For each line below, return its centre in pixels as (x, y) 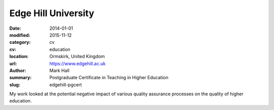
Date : (15, 28)
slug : (15, 85)
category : (20, 42)
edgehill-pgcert (66, 85)
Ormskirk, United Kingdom (77, 57)
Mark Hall (59, 70)
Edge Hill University (52, 13)
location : (19, 57)
